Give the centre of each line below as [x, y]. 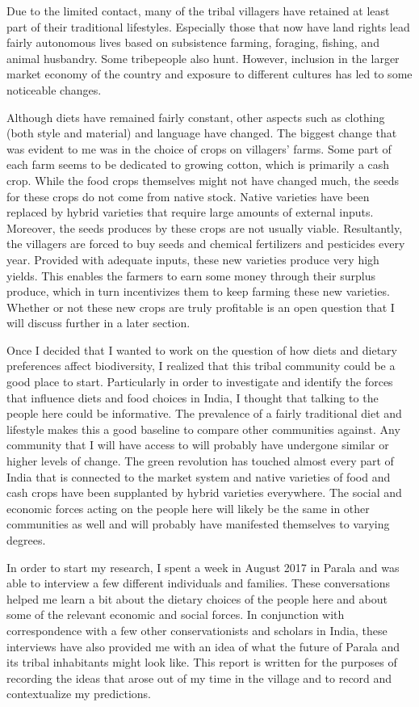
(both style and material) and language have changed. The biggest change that [202, 133]
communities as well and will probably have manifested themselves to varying [198, 524]
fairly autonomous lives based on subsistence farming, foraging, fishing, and [193, 42]
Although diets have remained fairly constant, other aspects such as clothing [196, 117]
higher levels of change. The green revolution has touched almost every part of [200, 461]
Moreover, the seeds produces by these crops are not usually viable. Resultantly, [205, 227]
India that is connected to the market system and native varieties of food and [199, 476]
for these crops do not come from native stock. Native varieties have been [188, 196]
